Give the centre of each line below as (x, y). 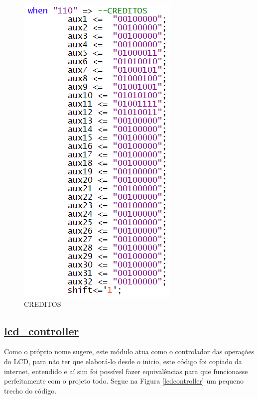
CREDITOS (43, 304)
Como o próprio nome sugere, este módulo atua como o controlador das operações (129, 351)
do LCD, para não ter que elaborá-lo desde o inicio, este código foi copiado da (123, 361)
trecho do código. (30, 390)
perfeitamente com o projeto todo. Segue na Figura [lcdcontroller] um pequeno (124, 381)
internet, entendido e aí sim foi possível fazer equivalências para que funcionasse (126, 371)
